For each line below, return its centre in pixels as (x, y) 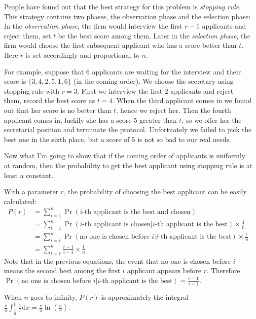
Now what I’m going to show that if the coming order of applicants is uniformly (125, 156)
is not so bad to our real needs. (184, 139)
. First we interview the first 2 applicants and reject (155, 90)
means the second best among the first (62, 270)
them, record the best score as (50, 100)
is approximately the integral (145, 297)
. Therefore (223, 270)
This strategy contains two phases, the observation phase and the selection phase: (127, 16)
